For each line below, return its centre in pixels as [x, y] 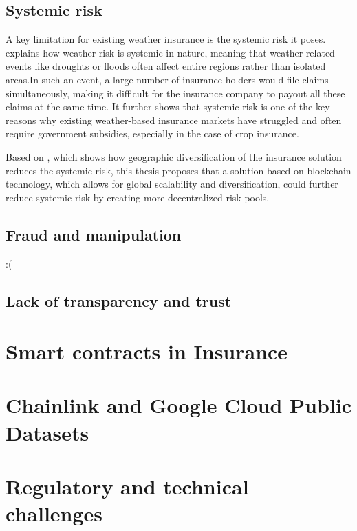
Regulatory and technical [127, 487]
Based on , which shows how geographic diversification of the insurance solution [174, 156]
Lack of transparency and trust [119, 300]
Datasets [47, 432]
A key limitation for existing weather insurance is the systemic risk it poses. [166, 39]
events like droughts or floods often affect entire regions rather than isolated [166, 66]
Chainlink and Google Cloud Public [178, 405]
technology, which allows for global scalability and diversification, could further [172, 184]
